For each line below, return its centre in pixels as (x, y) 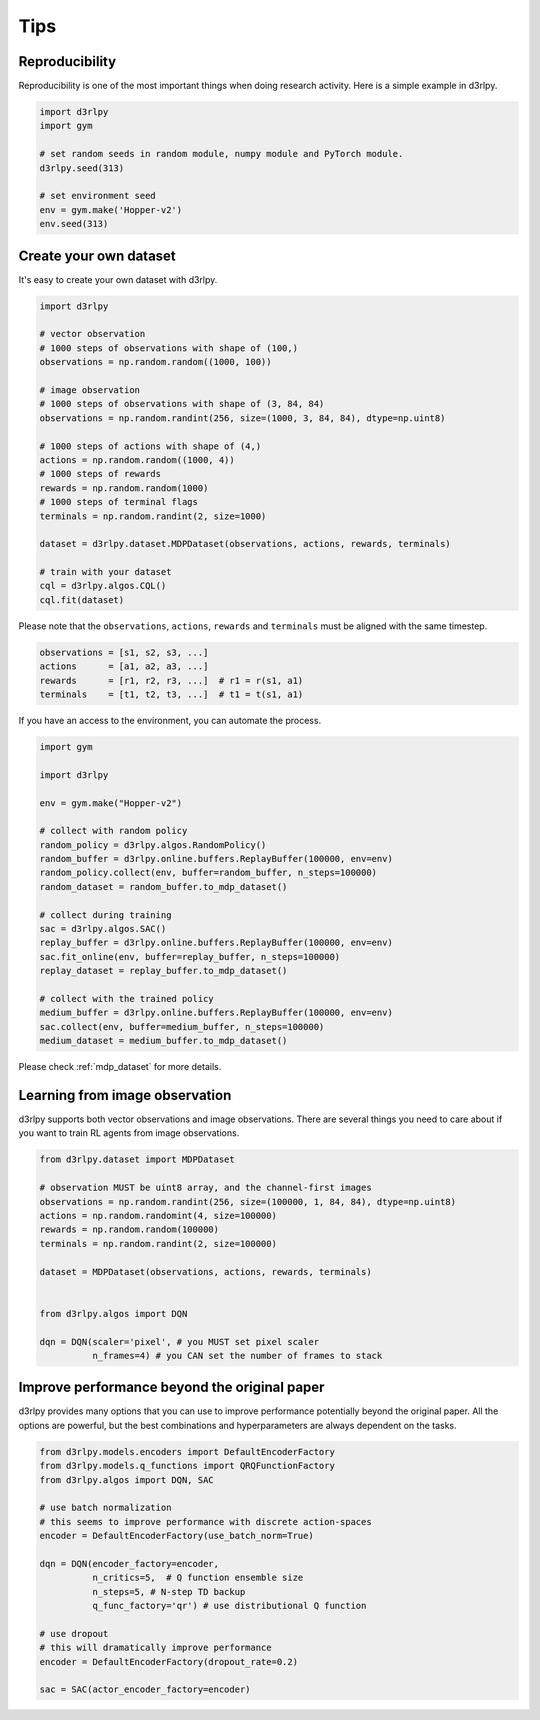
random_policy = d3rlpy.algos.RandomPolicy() (153, 844)
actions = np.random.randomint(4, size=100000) (158, 1215)
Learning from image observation (125, 1095)
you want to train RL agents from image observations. (129, 1133)
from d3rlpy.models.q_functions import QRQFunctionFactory (187, 1466)
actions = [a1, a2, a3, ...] (124, 666)
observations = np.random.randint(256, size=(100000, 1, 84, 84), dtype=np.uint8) (248, 1201)
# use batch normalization (105, 1508)
